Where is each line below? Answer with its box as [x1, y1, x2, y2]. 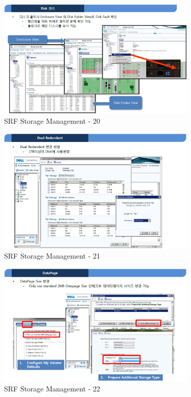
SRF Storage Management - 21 [4, 250, 101, 261]
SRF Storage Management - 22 [4, 383, 101, 393]
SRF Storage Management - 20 [4, 116, 101, 126]
